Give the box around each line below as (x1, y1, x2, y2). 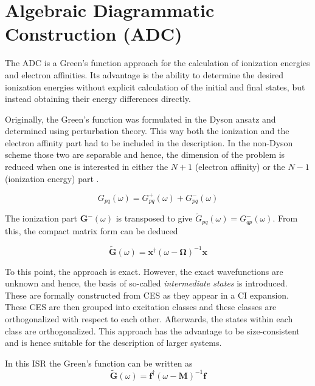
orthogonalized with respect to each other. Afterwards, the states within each (5, 313, 293, 325)
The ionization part (5, 212, 78, 225)
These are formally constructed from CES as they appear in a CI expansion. (5, 288, 289, 301)
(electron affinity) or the (195, 160, 285, 173)
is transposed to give (116, 212, 193, 225)
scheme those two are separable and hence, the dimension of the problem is (5, 148, 285, 161)
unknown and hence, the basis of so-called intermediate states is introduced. (5, 277, 288, 289)
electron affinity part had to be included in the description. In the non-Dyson (5, 136, 293, 149)
